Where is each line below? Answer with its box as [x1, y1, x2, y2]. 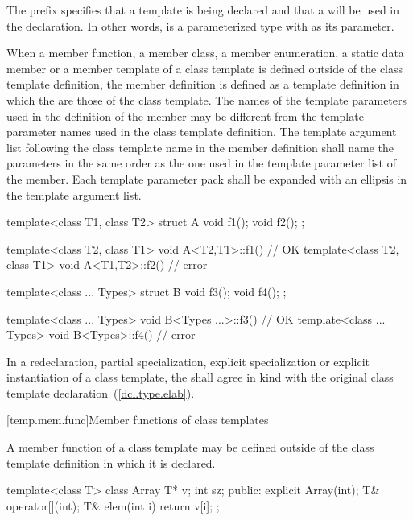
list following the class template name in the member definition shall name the [6, 138, 394, 155]
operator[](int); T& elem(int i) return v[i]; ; [6, 497, 220, 514]
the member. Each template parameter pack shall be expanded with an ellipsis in [6, 170, 407, 187]
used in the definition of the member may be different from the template [6, 107, 364, 124]
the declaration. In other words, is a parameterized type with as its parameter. [6, 17, 394, 34]
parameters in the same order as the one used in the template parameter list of [6, 155, 396, 171]
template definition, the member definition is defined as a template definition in [6, 76, 399, 93]
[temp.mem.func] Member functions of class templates [6, 411, 269, 428]
